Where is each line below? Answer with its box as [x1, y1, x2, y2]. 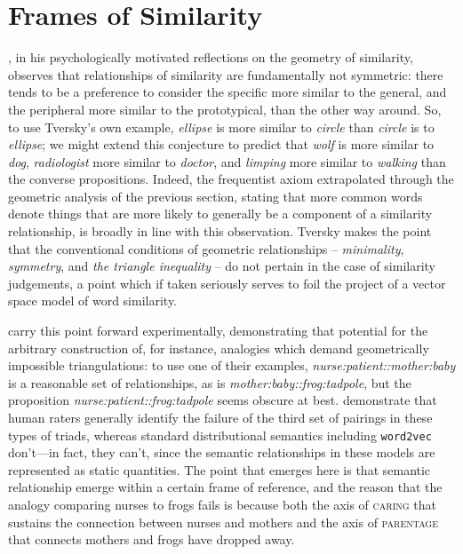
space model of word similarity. [8, 291, 178, 310]
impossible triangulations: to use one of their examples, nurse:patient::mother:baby [8, 356, 456, 375]
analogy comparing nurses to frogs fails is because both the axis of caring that [8, 495, 436, 514]
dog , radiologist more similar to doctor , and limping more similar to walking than [8, 152, 446, 170]
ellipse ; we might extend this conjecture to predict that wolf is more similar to [8, 135, 435, 154]
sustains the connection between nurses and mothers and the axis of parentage [8, 512, 439, 531]
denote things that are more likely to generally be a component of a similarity [8, 204, 433, 223]
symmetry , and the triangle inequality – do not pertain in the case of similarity [8, 257, 435, 275]
